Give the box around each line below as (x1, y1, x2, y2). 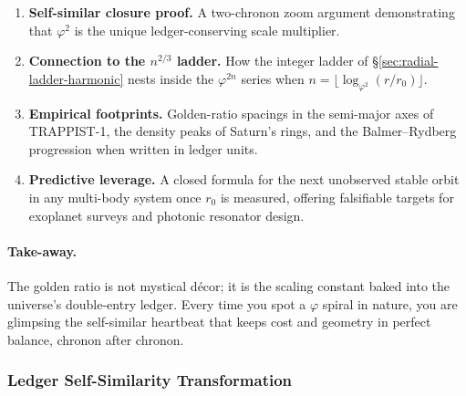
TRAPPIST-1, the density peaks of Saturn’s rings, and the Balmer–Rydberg (28, 121, 457, 141)
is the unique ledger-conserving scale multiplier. (74, 20, 340, 39)
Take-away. (7, 241, 78, 260)
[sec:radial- (378, 51, 439, 70)
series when (241, 68, 305, 88)
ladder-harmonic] (28, 68, 124, 88)
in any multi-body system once (28, 187, 202, 206)
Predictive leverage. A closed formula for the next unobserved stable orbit (28, 170, 460, 189)
